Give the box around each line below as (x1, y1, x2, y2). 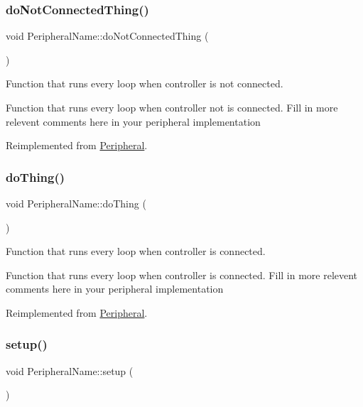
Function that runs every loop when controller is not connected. (6, 76, 283, 91)
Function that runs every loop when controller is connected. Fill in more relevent (6, 267, 358, 282)
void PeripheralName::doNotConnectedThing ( (6, 28, 209, 43)
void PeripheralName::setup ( (6, 363, 134, 378)
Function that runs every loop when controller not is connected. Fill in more (6, 100, 338, 114)
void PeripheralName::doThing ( (6, 196, 146, 210)
